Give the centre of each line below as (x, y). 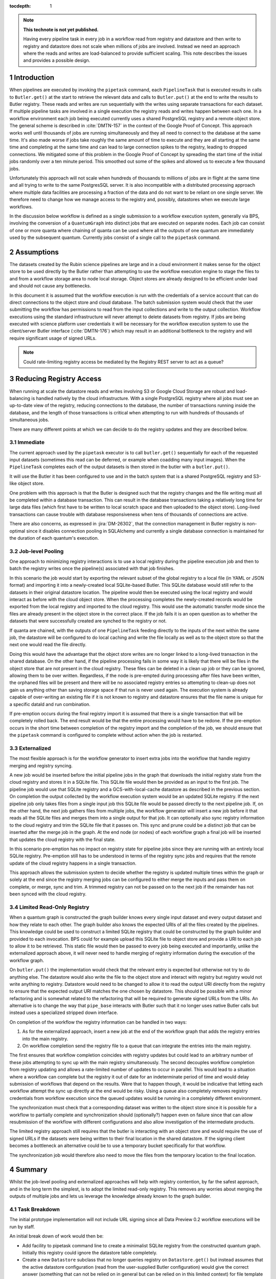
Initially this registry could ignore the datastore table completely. (90, 1252)
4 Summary (29, 1170)
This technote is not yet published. (61, 29)
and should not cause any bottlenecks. (50, 286)
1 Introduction (32, 78)
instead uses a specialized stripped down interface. (64, 1012)
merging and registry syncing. (41, 765)
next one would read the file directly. (48, 645)
